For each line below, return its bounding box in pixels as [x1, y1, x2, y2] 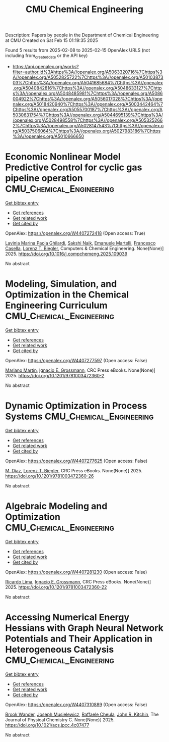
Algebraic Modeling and [5, 500, 108, 512]
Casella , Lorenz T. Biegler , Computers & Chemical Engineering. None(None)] [5, 245, 164, 251]
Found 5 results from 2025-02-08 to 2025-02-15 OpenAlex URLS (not [5, 47, 150, 54]
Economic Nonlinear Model [5, 151, 121, 163]
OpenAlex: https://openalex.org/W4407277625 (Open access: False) [5, 458, 147, 464]
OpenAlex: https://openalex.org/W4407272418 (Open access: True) [5, 230, 146, 236]
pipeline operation [5, 173, 83, 184]
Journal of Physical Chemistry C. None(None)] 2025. [5, 716, 115, 723]
